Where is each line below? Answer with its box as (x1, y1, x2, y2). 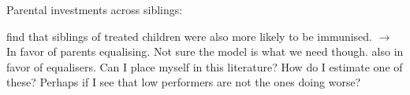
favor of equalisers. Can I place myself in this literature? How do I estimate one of (6, 58, 403, 75)
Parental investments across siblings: (6, 2, 183, 17)
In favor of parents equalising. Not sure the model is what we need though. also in (6, 43, 404, 60)
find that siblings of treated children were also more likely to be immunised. (6, 27, 373, 44)
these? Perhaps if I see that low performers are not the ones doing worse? (6, 74, 361, 90)
